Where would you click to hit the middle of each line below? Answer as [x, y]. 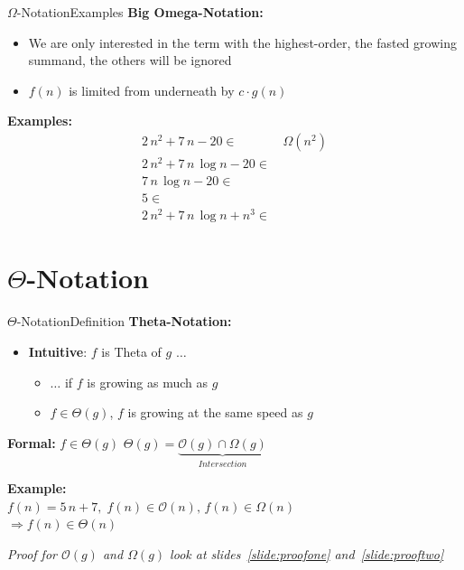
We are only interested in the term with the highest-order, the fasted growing [242, 42]
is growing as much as [147, 382]
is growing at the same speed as [215, 412]
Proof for [32, 554]
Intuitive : [58, 351]
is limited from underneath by [152, 90]
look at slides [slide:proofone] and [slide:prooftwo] [307, 554]
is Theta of [131, 351]
